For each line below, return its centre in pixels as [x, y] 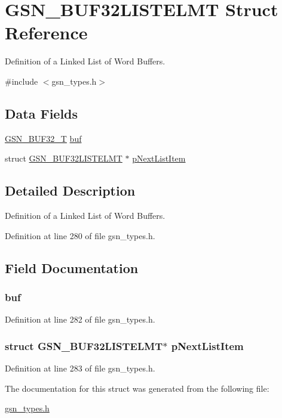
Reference [46, 32]
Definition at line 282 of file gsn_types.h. [80, 319]
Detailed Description [70, 191]
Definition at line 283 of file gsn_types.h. [80, 368]
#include [22, 81]
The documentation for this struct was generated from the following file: [137, 388]
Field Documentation [72, 267]
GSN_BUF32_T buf [43, 138]
